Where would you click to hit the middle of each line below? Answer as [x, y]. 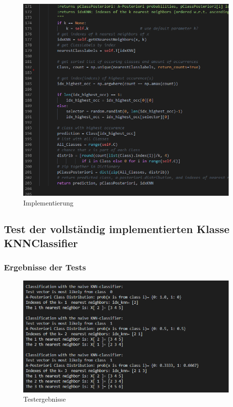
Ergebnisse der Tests [45, 267]
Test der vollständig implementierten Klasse [117, 228]
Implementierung [48, 202]
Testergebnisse [45, 399]
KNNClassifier [41, 243]
